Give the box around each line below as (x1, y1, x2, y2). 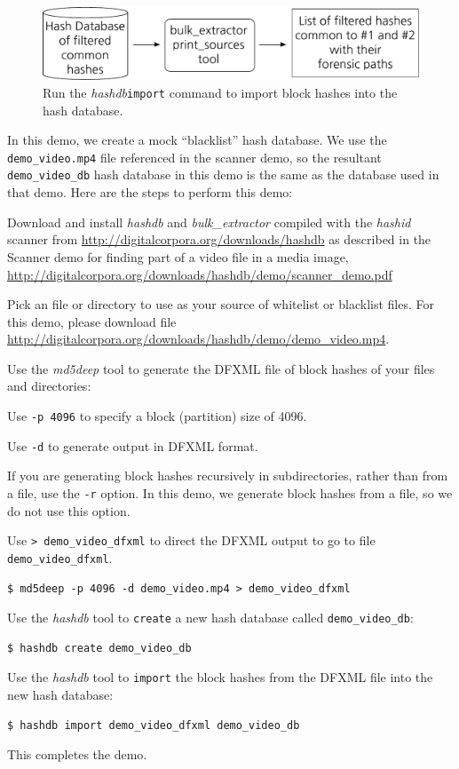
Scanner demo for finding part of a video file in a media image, (7, 247, 349, 266)
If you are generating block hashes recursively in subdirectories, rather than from (7, 466, 448, 485)
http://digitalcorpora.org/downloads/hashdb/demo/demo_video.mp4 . (7, 329, 390, 348)
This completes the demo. (7, 745, 147, 764)
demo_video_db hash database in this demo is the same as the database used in (7, 165, 439, 184)
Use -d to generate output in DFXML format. (7, 436, 258, 455)
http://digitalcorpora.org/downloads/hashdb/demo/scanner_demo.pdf (7, 265, 392, 283)
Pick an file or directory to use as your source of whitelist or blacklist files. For (7, 295, 434, 313)
